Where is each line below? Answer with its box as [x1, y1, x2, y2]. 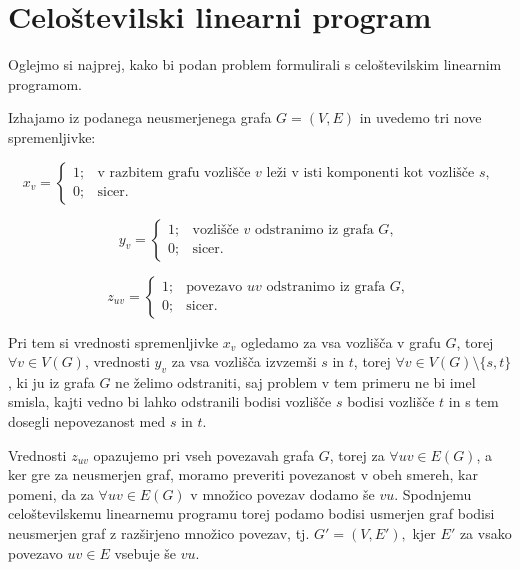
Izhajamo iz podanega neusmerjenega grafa [8, 107, 272, 128]
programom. [8, 73, 82, 94]
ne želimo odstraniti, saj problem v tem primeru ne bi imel [115, 371, 476, 392]
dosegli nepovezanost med [8, 411, 166, 432]
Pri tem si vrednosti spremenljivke [8, 331, 219, 352]
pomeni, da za [8, 483, 94, 504]
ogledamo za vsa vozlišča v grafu [241, 331, 441, 352]
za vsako [459, 523, 512, 544]
